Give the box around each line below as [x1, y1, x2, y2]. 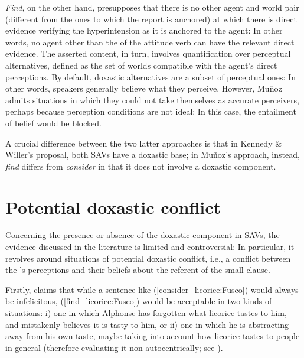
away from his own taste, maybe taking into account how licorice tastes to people [5, 330, 300, 342]
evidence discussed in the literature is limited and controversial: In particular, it [5, 240, 295, 253]
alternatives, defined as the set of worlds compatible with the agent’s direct [5, 58, 277, 71]
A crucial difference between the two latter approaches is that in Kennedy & [5, 136, 282, 149]
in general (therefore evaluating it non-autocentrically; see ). [5, 341, 223, 353]
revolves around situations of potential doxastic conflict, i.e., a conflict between [5, 252, 291, 264]
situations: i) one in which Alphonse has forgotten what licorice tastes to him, [5, 307, 287, 318]
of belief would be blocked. [5, 116, 102, 129]
